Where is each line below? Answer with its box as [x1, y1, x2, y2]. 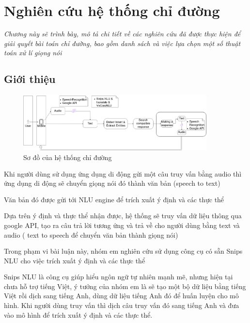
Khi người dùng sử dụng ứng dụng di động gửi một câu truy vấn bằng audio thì [4, 168, 242, 178]
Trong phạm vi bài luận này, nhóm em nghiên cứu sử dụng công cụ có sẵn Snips [4, 246, 243, 256]
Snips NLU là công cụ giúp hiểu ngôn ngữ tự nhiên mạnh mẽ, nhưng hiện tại [4, 272, 233, 282]
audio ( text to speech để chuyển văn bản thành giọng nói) [4, 229, 178, 240]
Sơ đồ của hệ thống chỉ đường [23, 152, 112, 162]
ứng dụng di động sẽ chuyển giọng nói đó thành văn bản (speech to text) [4, 178, 220, 188]
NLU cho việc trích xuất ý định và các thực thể [4, 255, 145, 265]
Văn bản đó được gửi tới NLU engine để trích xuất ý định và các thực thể [4, 194, 224, 204]
